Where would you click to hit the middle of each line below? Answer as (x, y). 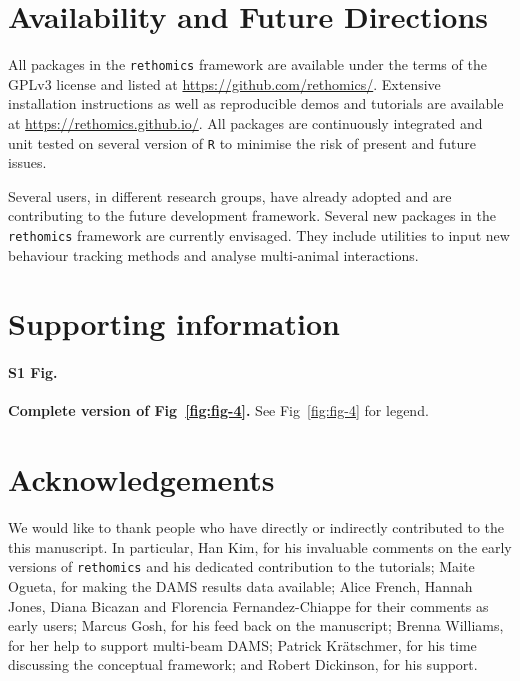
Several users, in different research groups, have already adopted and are (230, 195)
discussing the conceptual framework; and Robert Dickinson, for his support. (243, 664)
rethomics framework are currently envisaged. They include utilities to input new (259, 235)
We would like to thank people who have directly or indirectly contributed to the (256, 527)
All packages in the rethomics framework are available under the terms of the (247, 64)
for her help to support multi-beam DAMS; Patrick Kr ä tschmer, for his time (242, 644)
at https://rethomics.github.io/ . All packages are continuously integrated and (245, 122)
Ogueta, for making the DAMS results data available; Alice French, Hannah (240, 585)
